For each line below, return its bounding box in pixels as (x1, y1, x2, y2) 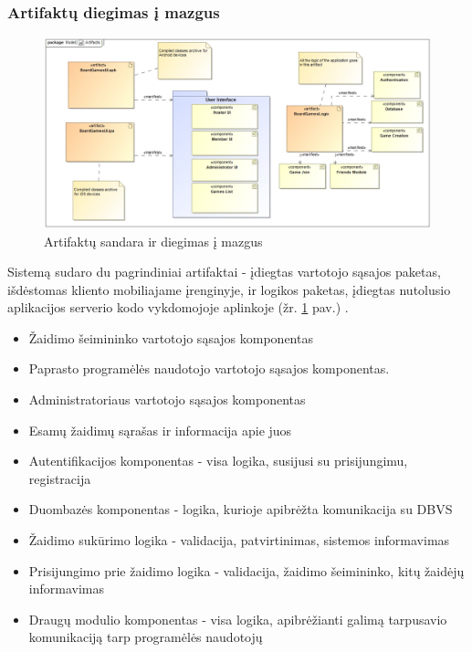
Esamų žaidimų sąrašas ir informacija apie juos (28, 420, 292, 439)
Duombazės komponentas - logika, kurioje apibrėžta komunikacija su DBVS (28, 500, 453, 519)
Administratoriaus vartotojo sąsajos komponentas (28, 390, 306, 409)
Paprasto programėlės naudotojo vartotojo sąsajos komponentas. (28, 359, 390, 378)
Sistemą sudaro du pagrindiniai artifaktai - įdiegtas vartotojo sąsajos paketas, (7, 262, 441, 281)
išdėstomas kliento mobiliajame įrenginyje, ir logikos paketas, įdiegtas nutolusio (7, 279, 451, 299)
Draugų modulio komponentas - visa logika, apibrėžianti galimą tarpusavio (28, 609, 447, 628)
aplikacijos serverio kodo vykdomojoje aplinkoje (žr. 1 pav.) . (7, 298, 349, 317)
